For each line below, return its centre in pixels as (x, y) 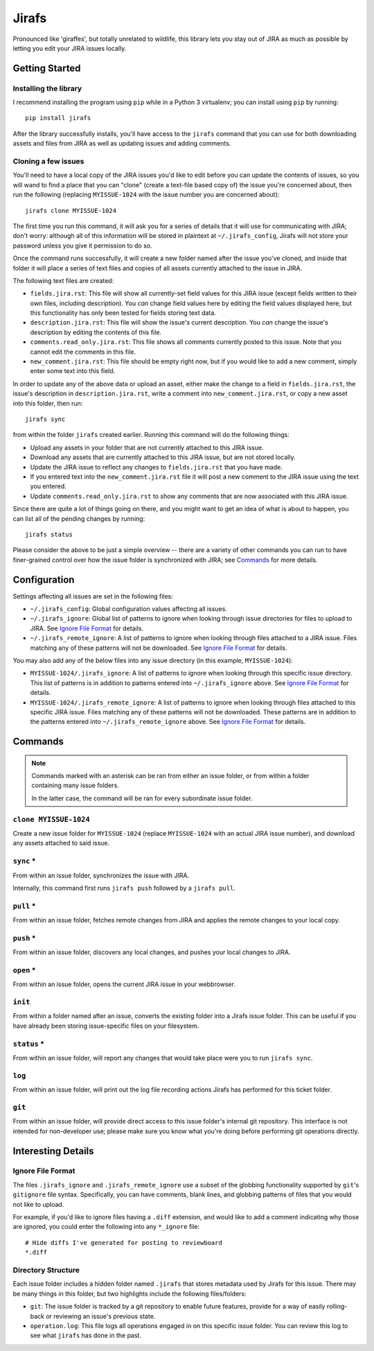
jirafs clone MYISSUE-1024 (71, 210)
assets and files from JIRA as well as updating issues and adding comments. (122, 144)
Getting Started (47, 68)
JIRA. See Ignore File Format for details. (87, 628)
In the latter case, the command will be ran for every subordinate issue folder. (142, 798)
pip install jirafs (58, 118)
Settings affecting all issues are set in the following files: (93, 596)
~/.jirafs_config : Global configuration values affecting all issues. (129, 609)
